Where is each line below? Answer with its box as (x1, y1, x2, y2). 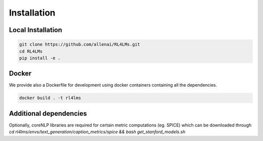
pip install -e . (19, 55, 61, 61)
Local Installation (9, 26, 62, 34)
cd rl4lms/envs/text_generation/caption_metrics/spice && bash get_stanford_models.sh (9, 129, 186, 135)
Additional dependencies (9, 109, 87, 118)
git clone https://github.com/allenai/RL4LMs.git (19, 42, 140, 47)
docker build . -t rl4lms (19, 95, 81, 101)
